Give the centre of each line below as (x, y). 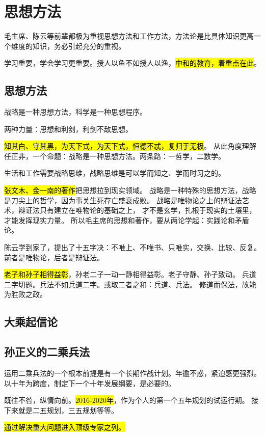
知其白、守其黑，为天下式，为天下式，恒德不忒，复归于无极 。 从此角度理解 (130, 146)
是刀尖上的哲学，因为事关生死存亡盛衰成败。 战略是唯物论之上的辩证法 (123, 200)
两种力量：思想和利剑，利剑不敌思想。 (68, 129)
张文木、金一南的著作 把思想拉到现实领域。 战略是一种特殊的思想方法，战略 (130, 190)
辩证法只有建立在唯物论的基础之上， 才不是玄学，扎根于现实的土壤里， (137, 210)
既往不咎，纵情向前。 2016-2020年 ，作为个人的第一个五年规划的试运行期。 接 (131, 400)
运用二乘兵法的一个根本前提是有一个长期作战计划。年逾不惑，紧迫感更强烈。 (132, 373)
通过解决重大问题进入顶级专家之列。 (65, 427)
